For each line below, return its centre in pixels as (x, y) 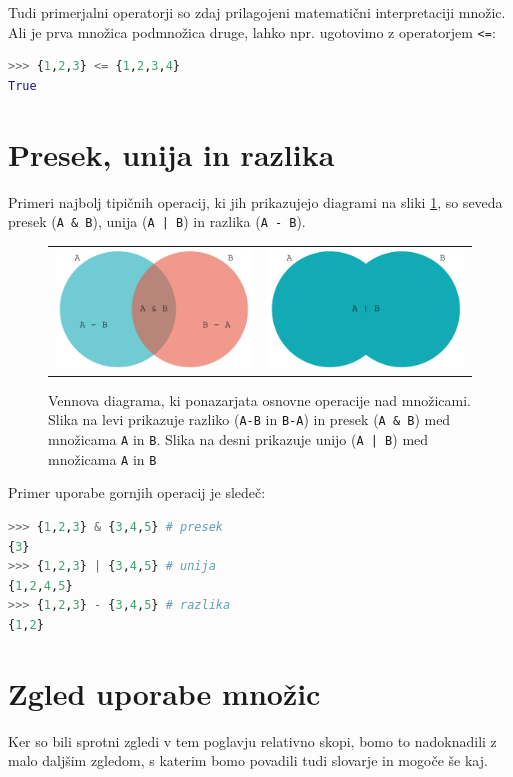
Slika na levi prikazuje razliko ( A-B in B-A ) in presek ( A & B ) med (249, 419)
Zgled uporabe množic (164, 692)
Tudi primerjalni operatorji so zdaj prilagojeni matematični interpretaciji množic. (257, 12)
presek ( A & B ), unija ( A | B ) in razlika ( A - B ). (157, 221)
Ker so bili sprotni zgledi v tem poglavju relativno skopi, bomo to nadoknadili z (252, 740)
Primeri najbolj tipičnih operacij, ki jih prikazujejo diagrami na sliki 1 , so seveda (255, 201)
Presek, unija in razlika (171, 153)
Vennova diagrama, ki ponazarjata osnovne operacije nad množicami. (259, 399)
